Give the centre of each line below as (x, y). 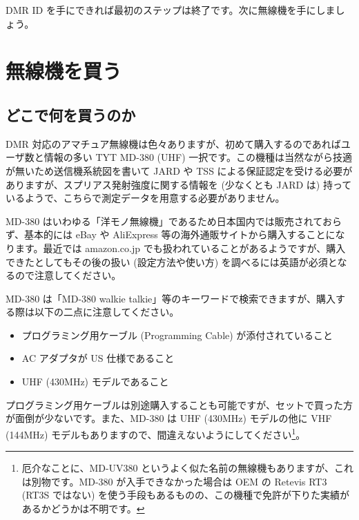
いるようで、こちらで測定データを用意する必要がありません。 (145, 198)
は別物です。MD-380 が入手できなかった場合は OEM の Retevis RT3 (174, 481)
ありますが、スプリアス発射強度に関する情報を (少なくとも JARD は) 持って (179, 184)
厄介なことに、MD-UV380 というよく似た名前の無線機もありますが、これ (187, 468)
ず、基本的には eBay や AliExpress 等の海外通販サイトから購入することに (171, 234)
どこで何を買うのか (71, 114)
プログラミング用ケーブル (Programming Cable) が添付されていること (177, 335)
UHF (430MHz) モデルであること (95, 382)
